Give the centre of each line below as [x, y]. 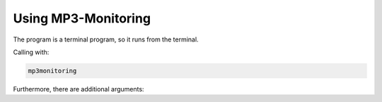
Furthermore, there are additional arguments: [79, 89]
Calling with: [31, 52]
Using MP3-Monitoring [82, 18]
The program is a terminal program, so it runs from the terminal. [106, 39]
